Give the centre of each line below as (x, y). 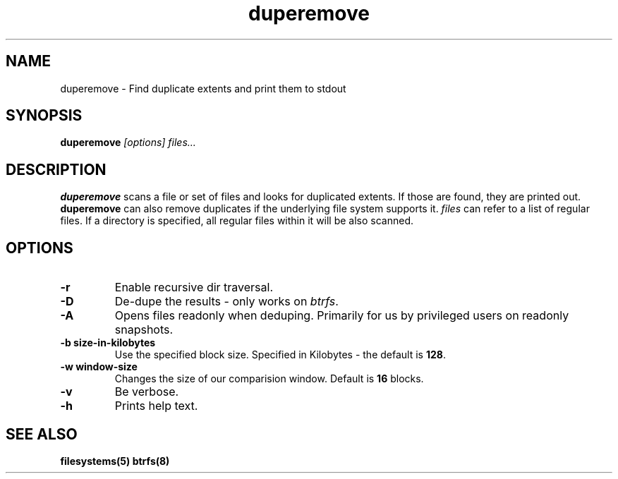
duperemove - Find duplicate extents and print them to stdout (203, 88)
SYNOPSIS (44, 116)
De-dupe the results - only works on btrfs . (226, 302)
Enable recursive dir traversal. (194, 287)
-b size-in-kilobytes (108, 343)
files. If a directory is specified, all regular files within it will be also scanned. (237, 221)
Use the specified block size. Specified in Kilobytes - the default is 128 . (280, 355)
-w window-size (99, 367)
